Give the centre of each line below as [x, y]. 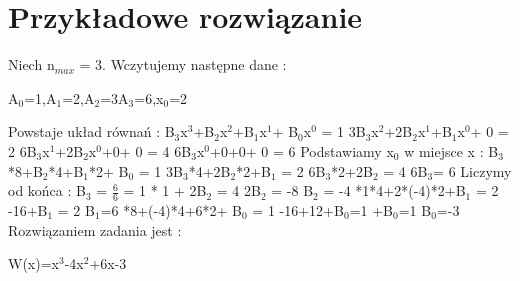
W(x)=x [33, 263]
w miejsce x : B [451, 150]
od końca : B [47, 190]
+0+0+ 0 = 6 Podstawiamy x [301, 150]
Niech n [31, 64]
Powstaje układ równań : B [91, 131]
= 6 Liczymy [472, 170]
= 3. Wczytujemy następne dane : [183, 64]
